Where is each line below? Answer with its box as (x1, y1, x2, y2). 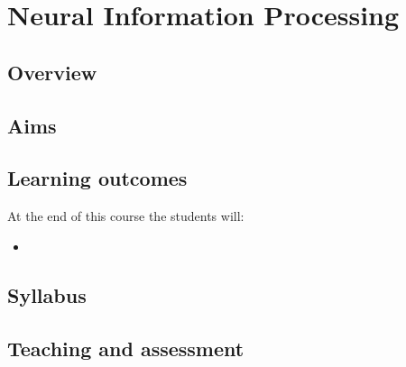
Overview (7, 58, 97, 86)
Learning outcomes (7, 164, 188, 192)
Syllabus (7, 280, 87, 308)
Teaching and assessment (7, 334, 245, 362)
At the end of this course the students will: (7, 206, 245, 225)
